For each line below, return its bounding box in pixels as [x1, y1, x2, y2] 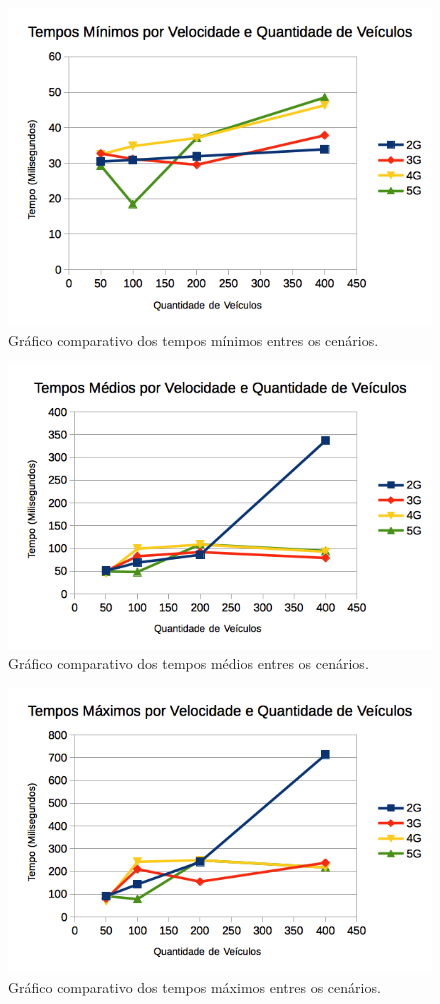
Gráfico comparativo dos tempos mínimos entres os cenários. [8, 330, 379, 351]
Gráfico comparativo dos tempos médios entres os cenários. [8, 653, 369, 674]
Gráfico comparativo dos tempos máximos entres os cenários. [8, 977, 381, 997]
